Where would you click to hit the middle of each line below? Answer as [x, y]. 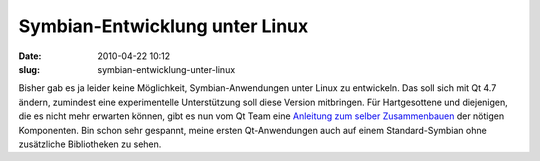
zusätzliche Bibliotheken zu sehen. [90, 144]
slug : [29, 69]
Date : [30, 56]
